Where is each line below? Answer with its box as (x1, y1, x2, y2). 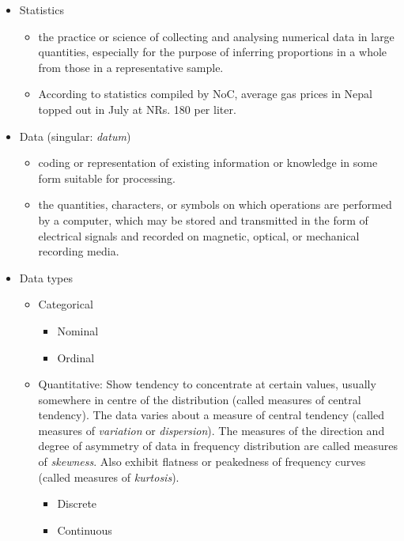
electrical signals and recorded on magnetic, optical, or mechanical (38, 227, 360, 244)
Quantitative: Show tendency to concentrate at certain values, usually (38, 376, 376, 392)
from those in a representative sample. (38, 59, 224, 75)
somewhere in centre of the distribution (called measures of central (38, 391, 361, 407)
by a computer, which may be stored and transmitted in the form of (38, 211, 368, 228)
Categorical (38, 296, 93, 312)
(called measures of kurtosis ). (38, 468, 179, 485)
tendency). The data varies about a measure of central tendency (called (38, 407, 384, 423)
